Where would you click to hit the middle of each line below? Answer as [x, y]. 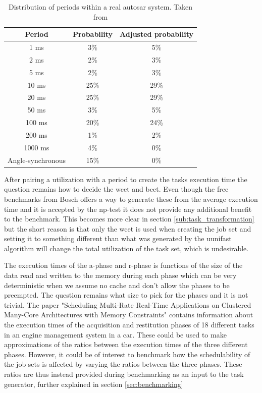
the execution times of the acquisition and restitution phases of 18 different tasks [129, 325]
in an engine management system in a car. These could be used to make [115, 334]
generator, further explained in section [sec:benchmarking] [94, 384]
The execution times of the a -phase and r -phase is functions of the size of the [123, 265]
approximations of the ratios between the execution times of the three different [126, 344]
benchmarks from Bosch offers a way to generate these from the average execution [131, 199]
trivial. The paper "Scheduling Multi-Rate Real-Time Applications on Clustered [128, 304]
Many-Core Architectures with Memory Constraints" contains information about [129, 315]
